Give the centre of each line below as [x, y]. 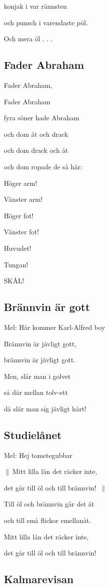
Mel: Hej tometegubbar [38, 455]
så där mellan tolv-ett [36, 392]
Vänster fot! [21, 232]
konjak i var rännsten [35, 6]
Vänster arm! [23, 199]
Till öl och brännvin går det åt [49, 504]
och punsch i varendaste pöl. [46, 22]
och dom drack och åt [36, 150]
